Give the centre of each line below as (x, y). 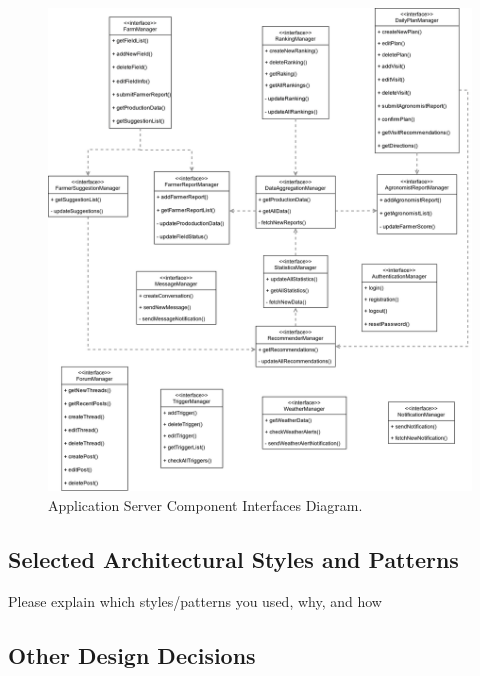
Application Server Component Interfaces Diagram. (205, 505)
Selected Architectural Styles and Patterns (233, 559)
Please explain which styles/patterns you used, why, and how (195, 600)
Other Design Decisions (132, 654)
